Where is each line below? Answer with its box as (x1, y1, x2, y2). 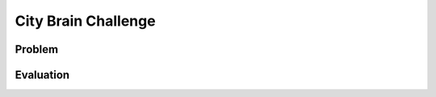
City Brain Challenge (15, 12, 157, 30)
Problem (15, 42, 59, 56)
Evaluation (15, 68, 70, 82)
